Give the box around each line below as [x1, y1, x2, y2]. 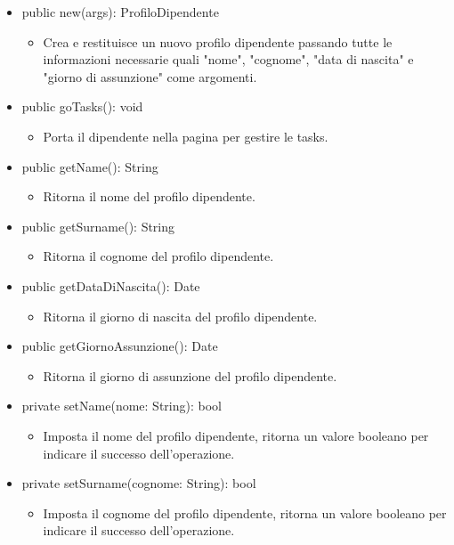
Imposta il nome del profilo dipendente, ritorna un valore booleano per [43, 426, 429, 444]
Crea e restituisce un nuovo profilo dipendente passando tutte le [43, 32, 393, 51]
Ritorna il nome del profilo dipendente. [43, 187, 255, 206]
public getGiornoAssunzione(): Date [21, 337, 218, 355]
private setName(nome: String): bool [21, 396, 222, 415]
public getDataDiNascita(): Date [21, 276, 200, 295]
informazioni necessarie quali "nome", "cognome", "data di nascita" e [43, 50, 414, 69]
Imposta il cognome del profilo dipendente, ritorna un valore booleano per [43, 503, 447, 522]
